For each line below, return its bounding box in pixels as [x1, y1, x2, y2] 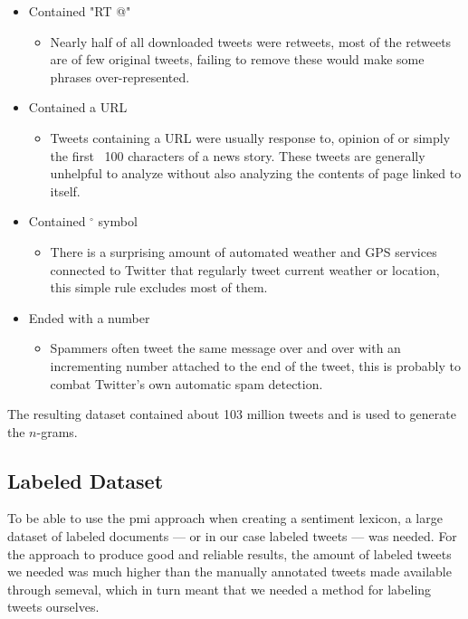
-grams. [36, 422, 78, 441]
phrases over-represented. [50, 67, 190, 86]
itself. [50, 181, 81, 200]
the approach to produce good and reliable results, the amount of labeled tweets [7, 544, 452, 563]
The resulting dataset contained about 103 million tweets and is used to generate [7, 405, 456, 424]
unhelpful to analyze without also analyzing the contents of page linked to [50, 164, 462, 183]
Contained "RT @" [28, 2, 131, 20]
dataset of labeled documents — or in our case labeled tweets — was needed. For [7, 527, 457, 546]
